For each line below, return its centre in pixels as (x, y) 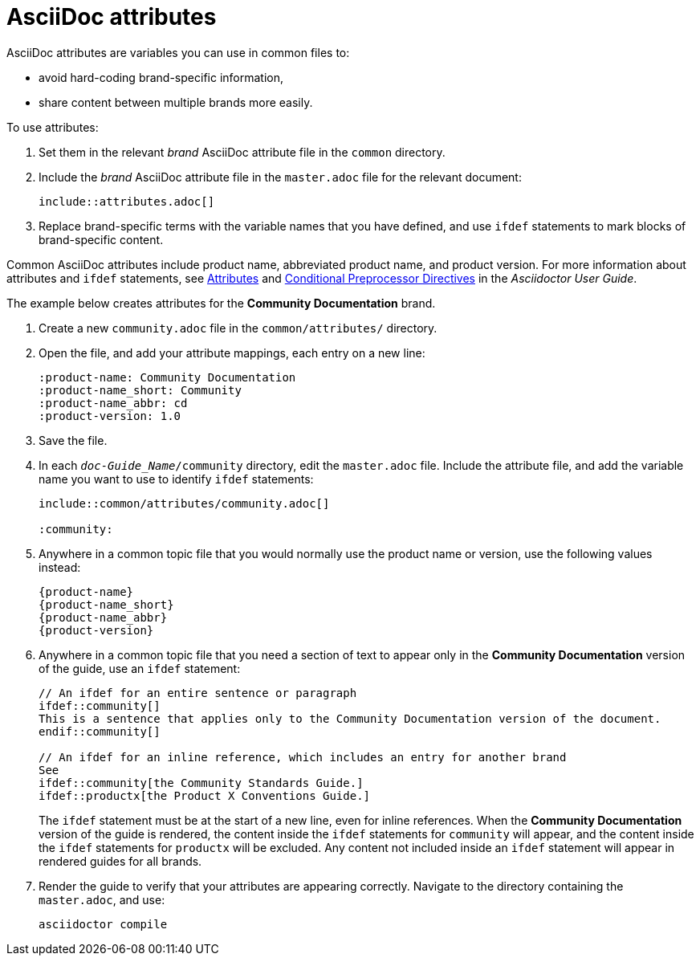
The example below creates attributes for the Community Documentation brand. (221, 303)
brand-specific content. (101, 239)
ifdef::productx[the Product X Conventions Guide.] (205, 795)
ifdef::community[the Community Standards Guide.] (201, 783)
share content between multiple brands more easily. (176, 102)
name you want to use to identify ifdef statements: (176, 479)
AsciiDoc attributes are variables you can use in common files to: (178, 52)
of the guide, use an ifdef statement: (140, 668)
